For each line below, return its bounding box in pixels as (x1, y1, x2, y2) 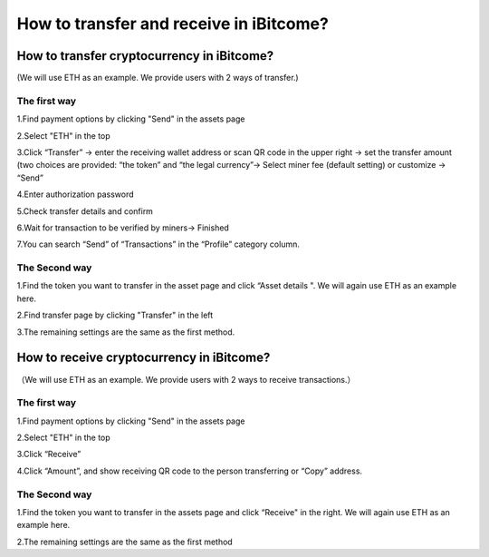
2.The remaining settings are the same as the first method (16, 536, 233, 547)
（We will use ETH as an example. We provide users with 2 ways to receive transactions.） (16, 374, 356, 385)
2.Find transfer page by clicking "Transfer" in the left (16, 309, 214, 321)
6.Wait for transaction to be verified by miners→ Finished (16, 222, 230, 233)
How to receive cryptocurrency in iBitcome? (16, 350, 271, 366)
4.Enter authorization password (16, 189, 135, 200)
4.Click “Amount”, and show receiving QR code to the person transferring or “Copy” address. (16, 465, 362, 476)
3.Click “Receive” (16, 449, 81, 460)
